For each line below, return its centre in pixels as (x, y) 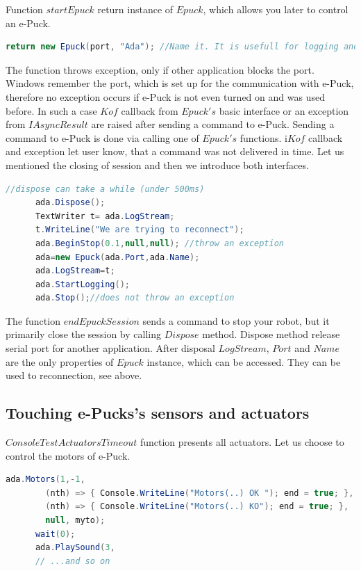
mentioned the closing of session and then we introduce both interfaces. (157, 164)
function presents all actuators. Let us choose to (242, 442)
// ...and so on (73, 561)
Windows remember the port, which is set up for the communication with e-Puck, (180, 83)
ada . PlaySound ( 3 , (75, 548)
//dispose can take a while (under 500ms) (105, 189)
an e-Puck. (28, 23)
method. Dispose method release (271, 334)
